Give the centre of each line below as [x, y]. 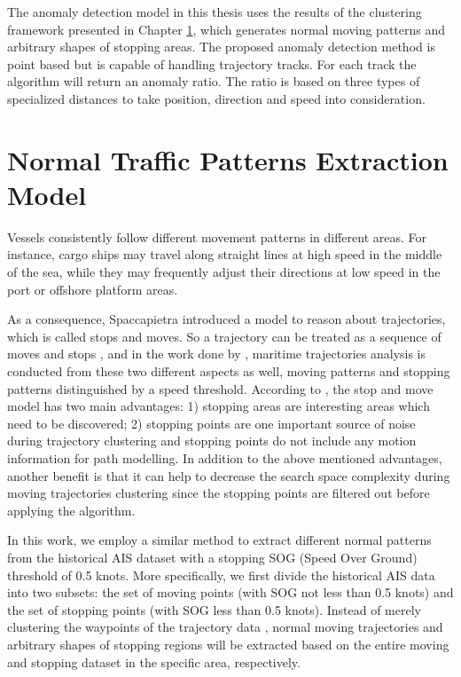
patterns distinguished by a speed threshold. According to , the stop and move [220, 388]
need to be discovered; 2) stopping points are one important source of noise [211, 423]
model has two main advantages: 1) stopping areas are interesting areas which [219, 406]
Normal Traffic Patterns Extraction [228, 159]
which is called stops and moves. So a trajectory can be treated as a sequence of [224, 336]
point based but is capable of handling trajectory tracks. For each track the [212, 63]
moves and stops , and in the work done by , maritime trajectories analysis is [217, 354]
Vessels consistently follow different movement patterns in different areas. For [217, 236]
